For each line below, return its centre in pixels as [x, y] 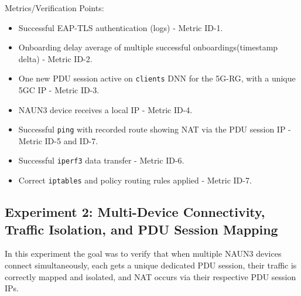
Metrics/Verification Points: [54, 8]
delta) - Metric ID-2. [55, 58]
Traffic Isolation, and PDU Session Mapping [141, 229]
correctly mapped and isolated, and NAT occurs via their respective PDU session [150, 276]
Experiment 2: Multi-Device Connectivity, [135, 212]
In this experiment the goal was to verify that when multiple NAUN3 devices [143, 254]
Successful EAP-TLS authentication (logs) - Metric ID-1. [121, 27]
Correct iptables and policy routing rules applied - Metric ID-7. [135, 180]
